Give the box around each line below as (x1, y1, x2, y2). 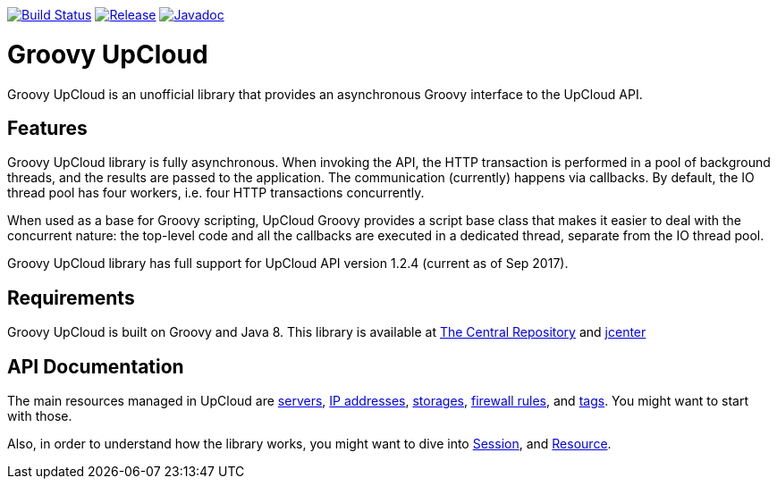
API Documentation (7, 355, 184, 378)
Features (7, 116, 88, 139)
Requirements (7, 286, 135, 309)
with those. (7, 408, 72, 424)
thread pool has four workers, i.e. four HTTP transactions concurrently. (7, 185, 425, 201)
